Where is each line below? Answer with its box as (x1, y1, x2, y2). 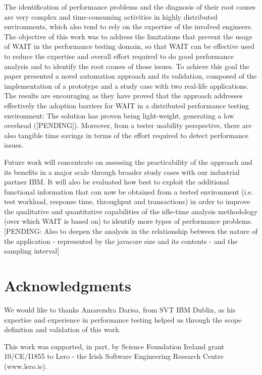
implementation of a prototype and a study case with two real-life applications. (4, 80, 249, 91)
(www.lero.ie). (4, 360, 47, 371)
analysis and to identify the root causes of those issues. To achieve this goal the (4, 60, 250, 71)
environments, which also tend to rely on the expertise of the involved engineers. (4, 21, 253, 32)
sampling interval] (4, 245, 60, 256)
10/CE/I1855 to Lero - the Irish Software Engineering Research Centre (4, 351, 224, 361)
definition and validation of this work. (4, 324, 121, 335)
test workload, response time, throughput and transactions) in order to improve (4, 196, 250, 207)
